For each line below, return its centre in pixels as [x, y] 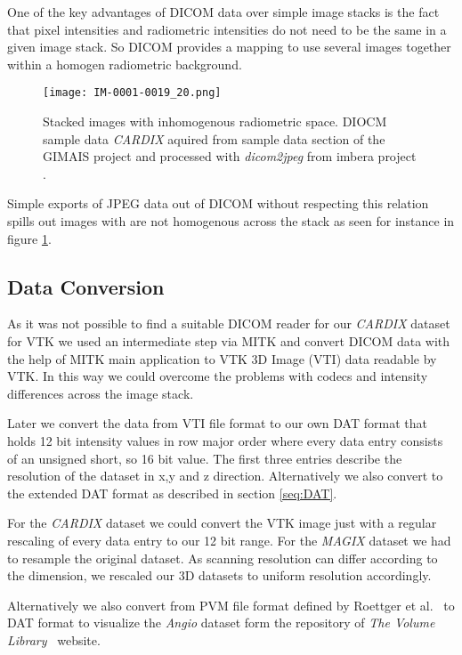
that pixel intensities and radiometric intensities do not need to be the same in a [227, 29]
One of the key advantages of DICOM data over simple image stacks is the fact [223, 12]
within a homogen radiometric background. [125, 64]
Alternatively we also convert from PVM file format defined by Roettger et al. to [231, 605]
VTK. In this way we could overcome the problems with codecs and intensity [218, 376]
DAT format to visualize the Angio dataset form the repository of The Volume [221, 623]
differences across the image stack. [101, 393]
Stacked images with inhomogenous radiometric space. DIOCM [215, 121]
